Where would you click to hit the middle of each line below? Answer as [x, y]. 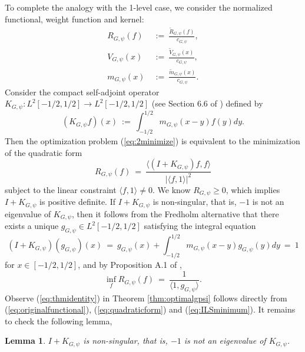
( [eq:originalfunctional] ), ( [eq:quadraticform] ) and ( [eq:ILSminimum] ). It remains [150, 309]
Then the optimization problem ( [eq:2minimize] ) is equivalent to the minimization [152, 141]
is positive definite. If [77, 202]
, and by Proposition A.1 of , [130, 265]
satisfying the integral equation [200, 226]
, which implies [253, 189]
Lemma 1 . [25, 341]
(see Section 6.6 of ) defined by [207, 103]
